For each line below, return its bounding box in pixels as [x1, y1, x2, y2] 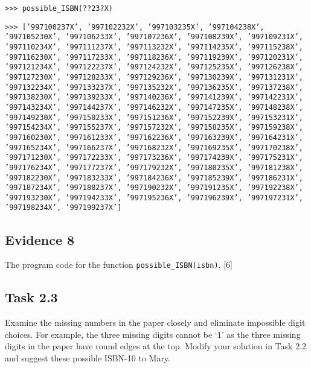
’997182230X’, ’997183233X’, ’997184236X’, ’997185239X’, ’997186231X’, [5, 173, 303, 182]
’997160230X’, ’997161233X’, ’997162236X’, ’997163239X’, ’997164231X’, [5, 133, 303, 142]
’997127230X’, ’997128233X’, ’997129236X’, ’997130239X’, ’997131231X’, [5, 72, 303, 81]
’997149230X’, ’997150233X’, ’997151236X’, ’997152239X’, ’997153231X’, [5, 113, 303, 122]
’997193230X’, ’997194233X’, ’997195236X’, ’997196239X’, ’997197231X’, [5, 193, 303, 202]
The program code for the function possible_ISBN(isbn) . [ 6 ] [5, 258, 232, 271]
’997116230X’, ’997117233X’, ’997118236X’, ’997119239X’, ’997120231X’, [5, 52, 303, 62]
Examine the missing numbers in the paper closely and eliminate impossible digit [5, 316, 306, 329]
